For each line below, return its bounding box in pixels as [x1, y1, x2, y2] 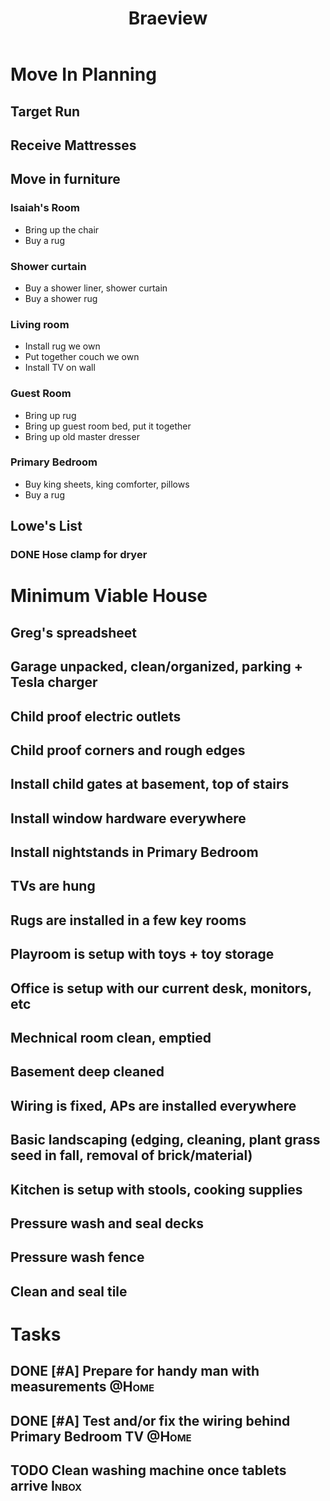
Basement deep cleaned [10, 1063, 165, 1081]
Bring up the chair [24, 223, 100, 236]
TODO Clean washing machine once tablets [10, 1462, 287, 1479]
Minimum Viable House [10, 585, 208, 607]
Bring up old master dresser [24, 430, 140, 442]
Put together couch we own [24, 351, 140, 363]
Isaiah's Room [10, 201, 81, 215]
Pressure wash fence [10, 1249, 145, 1266]
